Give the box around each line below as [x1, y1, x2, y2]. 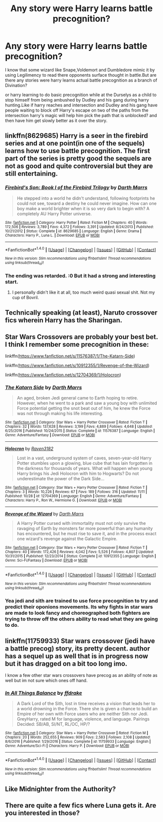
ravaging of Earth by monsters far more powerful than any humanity [16, 525, 153, 532]
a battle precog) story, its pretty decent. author [5, 644, 150, 653]
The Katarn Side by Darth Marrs [5, 384, 82, 391]
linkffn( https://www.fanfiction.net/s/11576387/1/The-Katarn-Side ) [5, 353, 135, 359]
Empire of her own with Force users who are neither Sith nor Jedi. [16, 711, 149, 717]
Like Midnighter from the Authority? [5, 785, 116, 793]
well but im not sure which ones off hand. [5, 678, 88, 684]
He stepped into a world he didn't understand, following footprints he [16, 195, 155, 201]
